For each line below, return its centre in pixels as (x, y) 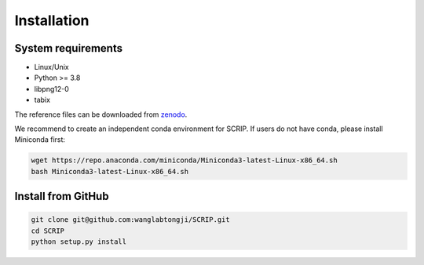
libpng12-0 (52, 89)
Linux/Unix (52, 67)
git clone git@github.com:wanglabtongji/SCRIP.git (131, 220)
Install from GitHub (62, 196)
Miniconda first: (40, 140)
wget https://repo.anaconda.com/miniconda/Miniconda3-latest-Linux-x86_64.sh (184, 160)
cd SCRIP (48, 231)
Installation (52, 20)
